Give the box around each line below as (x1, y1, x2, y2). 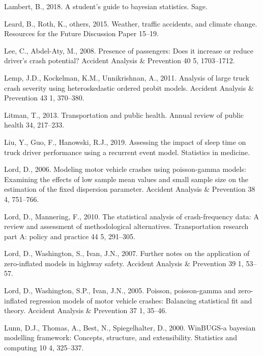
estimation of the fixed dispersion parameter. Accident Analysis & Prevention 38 (4, 184, 255, 194)
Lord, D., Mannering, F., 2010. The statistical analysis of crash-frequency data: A (4, 211, 259, 221)
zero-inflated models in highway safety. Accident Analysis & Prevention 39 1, (4, 258, 244, 268)
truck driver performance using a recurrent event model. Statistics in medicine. (4, 146, 250, 157)
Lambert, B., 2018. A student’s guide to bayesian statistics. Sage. (4, 1, 208, 11)
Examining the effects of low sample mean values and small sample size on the (4, 173, 249, 184)
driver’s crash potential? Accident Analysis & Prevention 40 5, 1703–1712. (4, 55, 235, 66)
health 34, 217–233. (4, 119, 65, 130)
